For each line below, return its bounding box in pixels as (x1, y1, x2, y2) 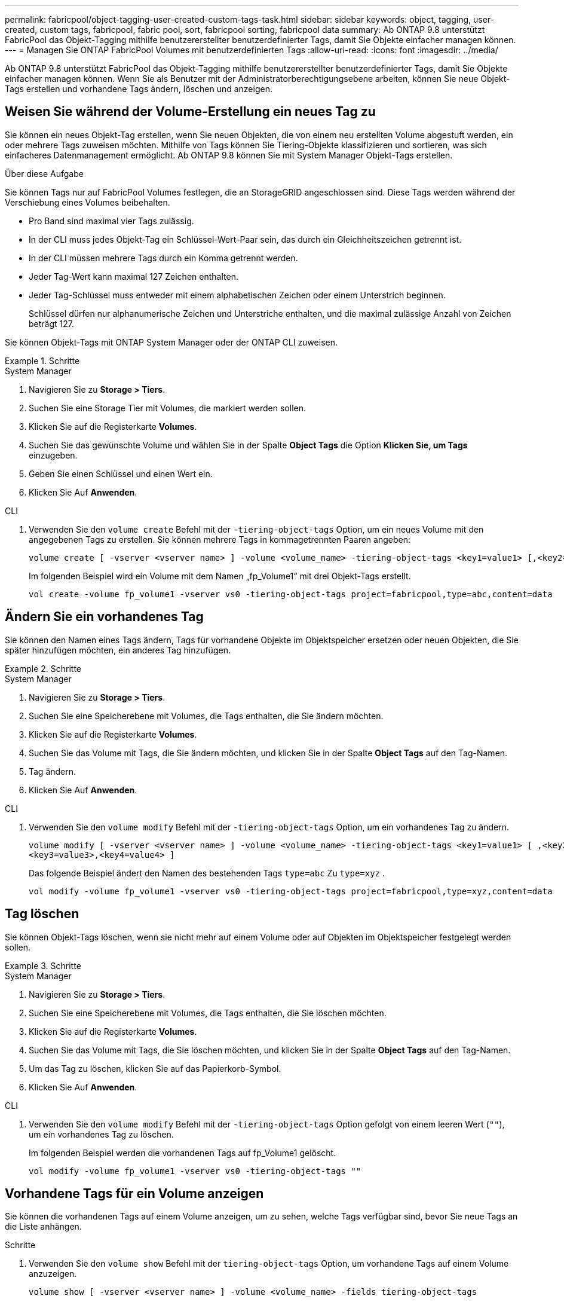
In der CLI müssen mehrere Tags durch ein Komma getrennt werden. (29, 252, 298, 263)
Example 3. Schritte (5, 960, 81, 971)
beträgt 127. (29, 318, 74, 329)
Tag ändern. (29, 766, 76, 777)
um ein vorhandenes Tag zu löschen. (29, 1129, 174, 1139)
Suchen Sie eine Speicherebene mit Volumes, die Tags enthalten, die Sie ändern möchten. (29, 710, 384, 721)
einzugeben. (29, 450, 78, 460)
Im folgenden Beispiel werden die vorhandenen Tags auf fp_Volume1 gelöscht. (29, 1147, 336, 1158)
